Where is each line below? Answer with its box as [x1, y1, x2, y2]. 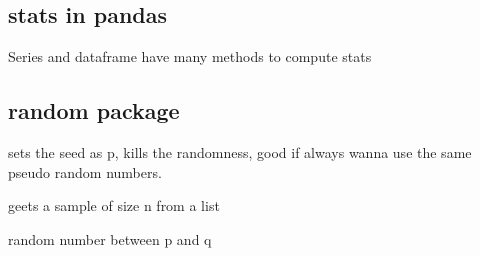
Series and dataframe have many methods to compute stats [8, 46, 372, 67]
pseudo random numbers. [8, 161, 162, 182]
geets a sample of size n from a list [8, 195, 220, 216]
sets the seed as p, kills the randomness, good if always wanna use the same [8, 142, 472, 162]
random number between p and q [8, 228, 212, 249]
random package [8, 95, 180, 126]
